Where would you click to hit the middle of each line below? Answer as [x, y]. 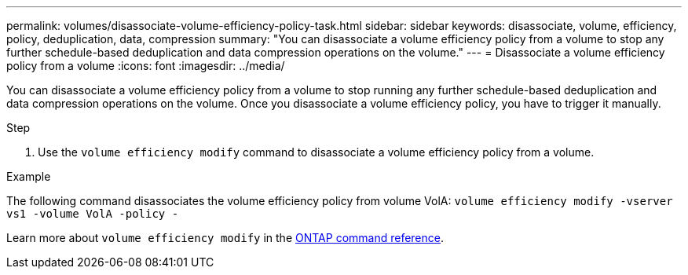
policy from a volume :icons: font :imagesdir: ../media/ [146, 66]
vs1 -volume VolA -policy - [93, 214]
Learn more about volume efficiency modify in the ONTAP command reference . [225, 238]
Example [29, 176]
